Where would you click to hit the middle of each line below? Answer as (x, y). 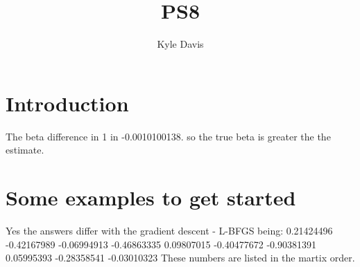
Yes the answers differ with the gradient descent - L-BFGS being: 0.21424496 (169, 230)
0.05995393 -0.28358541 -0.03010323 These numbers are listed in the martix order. (180, 258)
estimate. (25, 150)
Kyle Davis (180, 44)
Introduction (67, 103)
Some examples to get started (151, 197)
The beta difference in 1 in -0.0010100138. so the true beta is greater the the (168, 136)
